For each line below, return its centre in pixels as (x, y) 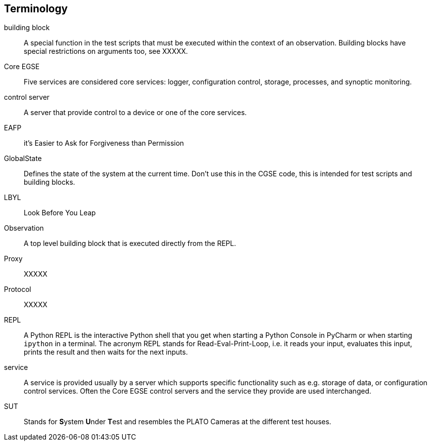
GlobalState (23, 159)
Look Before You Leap (60, 213)
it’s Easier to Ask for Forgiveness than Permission (104, 143)
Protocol (18, 289)
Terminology (36, 9)
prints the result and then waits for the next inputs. (106, 352)
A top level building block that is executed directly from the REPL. (130, 243)
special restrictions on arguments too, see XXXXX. (106, 51)
